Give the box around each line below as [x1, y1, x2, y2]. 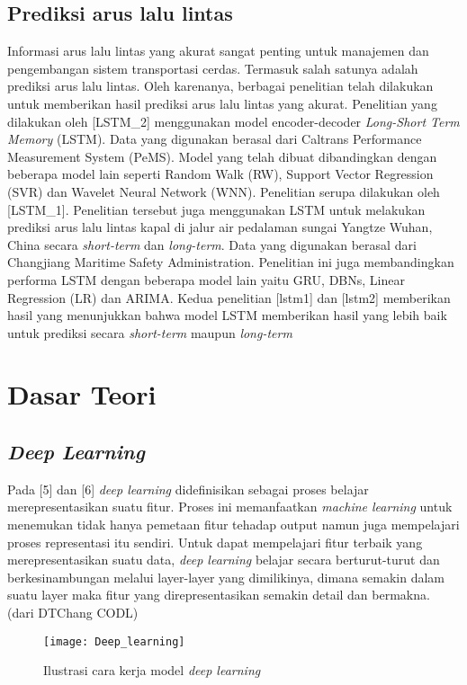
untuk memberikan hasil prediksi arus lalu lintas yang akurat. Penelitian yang [7, 93, 437, 112]
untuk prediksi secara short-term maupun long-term [7, 323, 292, 342]
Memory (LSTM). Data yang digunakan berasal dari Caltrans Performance [7, 129, 422, 148]
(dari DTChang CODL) [7, 603, 139, 622]
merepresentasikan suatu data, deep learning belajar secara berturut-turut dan [7, 550, 440, 569]
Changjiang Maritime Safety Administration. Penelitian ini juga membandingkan [7, 253, 454, 271]
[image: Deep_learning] [43, 635, 185, 648]
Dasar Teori [7, 376, 157, 413]
